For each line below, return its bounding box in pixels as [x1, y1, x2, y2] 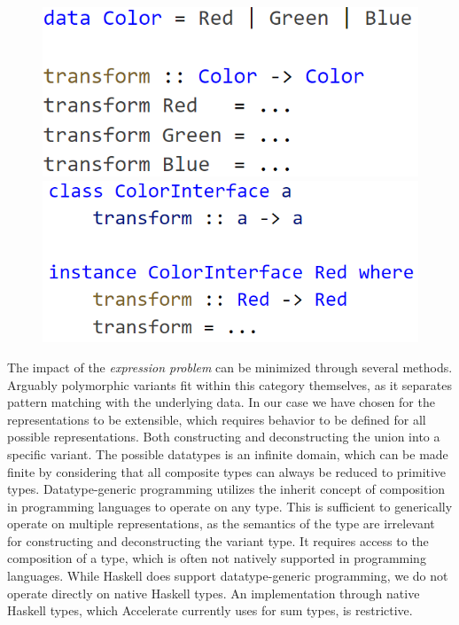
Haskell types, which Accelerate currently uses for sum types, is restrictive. [7, 601, 413, 620]
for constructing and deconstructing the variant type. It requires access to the [7, 531, 429, 550]
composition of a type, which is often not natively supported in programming [7, 549, 426, 567]
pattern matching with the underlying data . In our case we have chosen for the [7, 393, 435, 411]
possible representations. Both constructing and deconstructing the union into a [7, 427, 440, 446]
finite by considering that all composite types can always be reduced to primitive [7, 462, 447, 480]
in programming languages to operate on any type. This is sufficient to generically [7, 496, 453, 515]
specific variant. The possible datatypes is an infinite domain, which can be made [7, 444, 448, 463]
